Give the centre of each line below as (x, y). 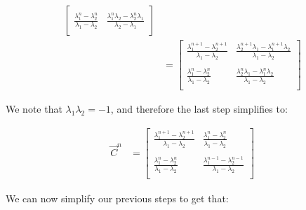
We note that (34, 109)
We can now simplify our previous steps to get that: (117, 198)
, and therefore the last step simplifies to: (199, 109)
